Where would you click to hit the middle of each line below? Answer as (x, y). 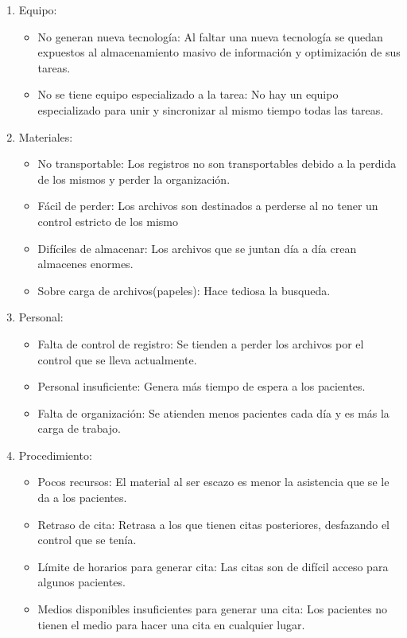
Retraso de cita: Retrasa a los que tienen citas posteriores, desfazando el (214, 524)
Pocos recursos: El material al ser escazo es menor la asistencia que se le (213, 482)
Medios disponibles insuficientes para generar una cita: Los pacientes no (213, 609)
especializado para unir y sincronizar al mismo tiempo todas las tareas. (211, 109)
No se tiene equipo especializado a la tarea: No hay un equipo (188, 94)
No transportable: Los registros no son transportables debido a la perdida (217, 163)
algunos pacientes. (81, 582)
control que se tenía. (87, 540)
